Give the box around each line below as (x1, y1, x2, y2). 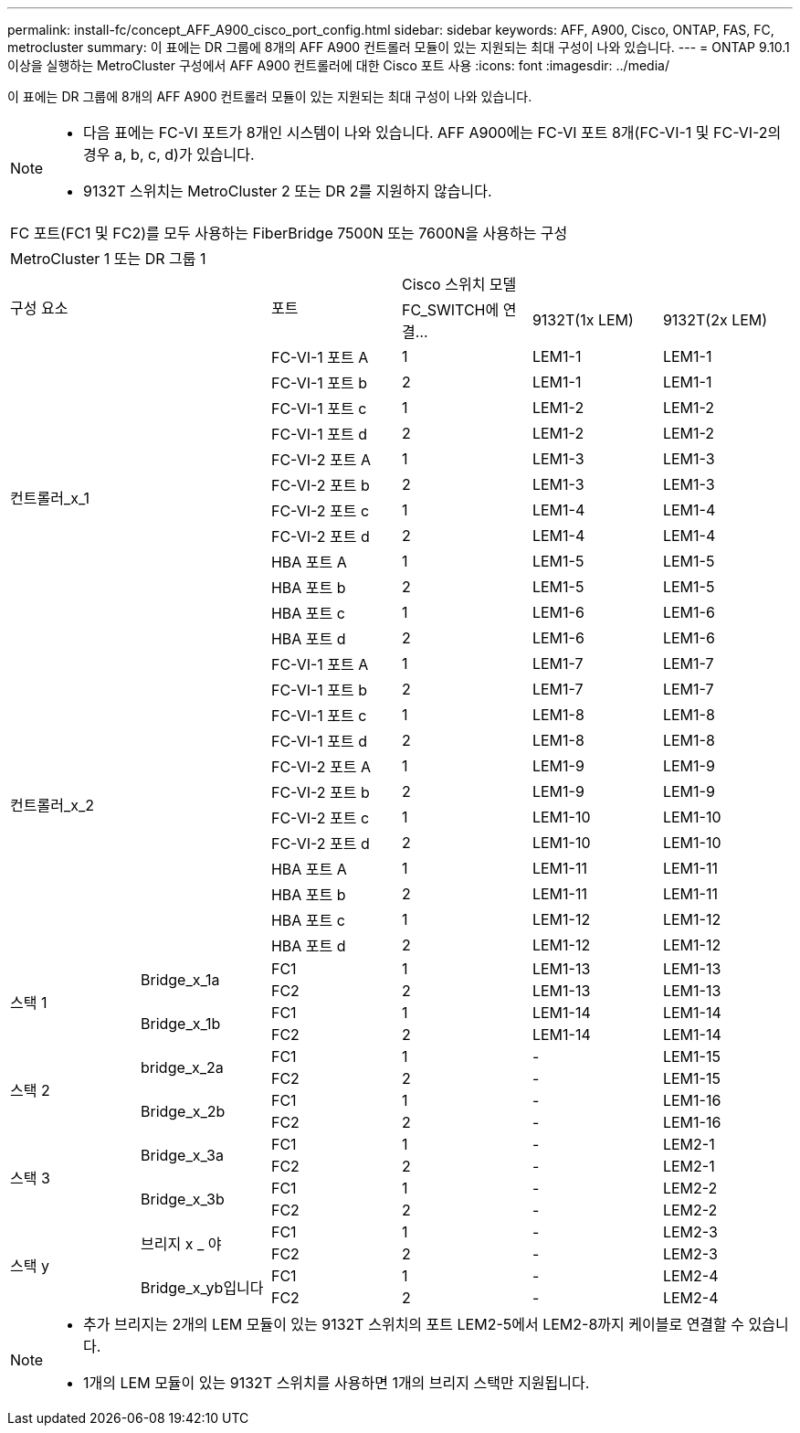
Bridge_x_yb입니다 (140, 1279, 264, 1297)
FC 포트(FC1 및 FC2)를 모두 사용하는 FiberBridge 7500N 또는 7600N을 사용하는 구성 (10, 224, 568, 242)
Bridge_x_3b (140, 1190, 225, 1208)
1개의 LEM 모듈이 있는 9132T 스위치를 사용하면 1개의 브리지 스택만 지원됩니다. (83, 1374, 590, 1392)
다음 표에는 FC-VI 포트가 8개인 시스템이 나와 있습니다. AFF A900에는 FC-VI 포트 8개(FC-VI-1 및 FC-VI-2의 (83, 123, 782, 142)
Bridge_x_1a (140, 971, 220, 989)
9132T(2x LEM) (662, 311, 768, 329)
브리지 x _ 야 (140, 1235, 222, 1253)
